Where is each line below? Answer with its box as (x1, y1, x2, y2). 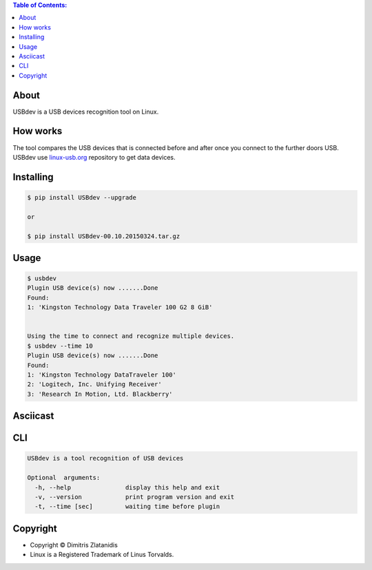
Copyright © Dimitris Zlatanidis (30, 540, 118, 549)
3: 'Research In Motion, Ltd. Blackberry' (27, 390, 173, 398)
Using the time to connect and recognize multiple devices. (27, 332, 235, 340)
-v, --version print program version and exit (34, 493, 235, 500)
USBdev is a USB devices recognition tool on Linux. (12, 107, 159, 116)
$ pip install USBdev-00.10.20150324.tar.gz (27, 232, 180, 240)
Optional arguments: (27, 474, 101, 482)
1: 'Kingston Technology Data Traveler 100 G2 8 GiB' (27, 304, 213, 311)
